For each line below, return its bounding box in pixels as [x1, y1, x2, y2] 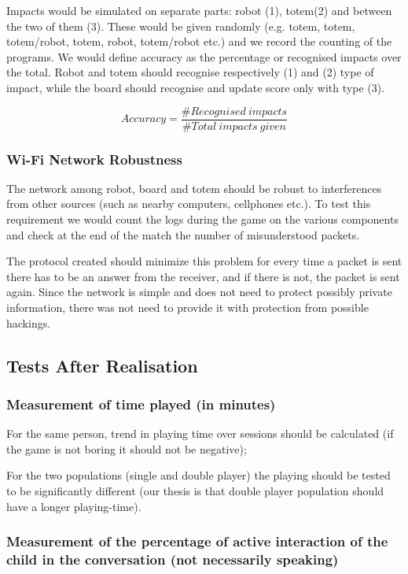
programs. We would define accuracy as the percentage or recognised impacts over [6, 48, 402, 65]
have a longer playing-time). [6, 498, 142, 514]
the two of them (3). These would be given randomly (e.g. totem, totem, [6, 17, 355, 34]
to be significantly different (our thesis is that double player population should [6, 482, 384, 498]
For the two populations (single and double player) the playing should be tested [6, 467, 391, 483]
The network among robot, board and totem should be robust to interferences [6, 180, 382, 196]
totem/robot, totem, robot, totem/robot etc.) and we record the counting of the [6, 33, 392, 50]
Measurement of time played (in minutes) [6, 394, 276, 413]
